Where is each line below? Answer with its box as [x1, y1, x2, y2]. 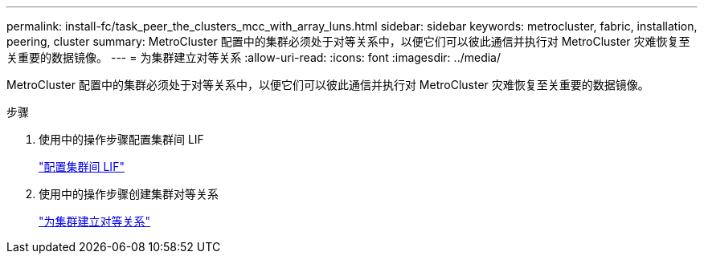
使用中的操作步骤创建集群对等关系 [39, 187, 219, 201]
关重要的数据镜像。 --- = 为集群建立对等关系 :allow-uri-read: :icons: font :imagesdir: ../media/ [6, 51, 501, 64]
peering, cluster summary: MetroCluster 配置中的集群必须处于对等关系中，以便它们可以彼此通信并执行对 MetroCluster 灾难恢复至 [6, 35, 690, 48]
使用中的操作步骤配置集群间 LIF [39, 132, 204, 146]
